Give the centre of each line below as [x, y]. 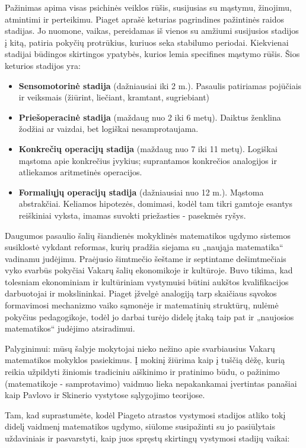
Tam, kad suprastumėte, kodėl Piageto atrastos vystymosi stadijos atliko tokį [145, 414]
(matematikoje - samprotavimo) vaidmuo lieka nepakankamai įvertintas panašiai [151, 383]
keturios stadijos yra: [43, 65]
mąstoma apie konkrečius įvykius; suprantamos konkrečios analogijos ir [148, 160]
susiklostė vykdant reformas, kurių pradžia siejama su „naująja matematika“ [144, 247]
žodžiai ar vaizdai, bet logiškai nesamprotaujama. [109, 129]
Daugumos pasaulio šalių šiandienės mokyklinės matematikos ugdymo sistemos [148, 235]
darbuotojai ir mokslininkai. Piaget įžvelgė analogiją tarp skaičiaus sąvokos [141, 293]
